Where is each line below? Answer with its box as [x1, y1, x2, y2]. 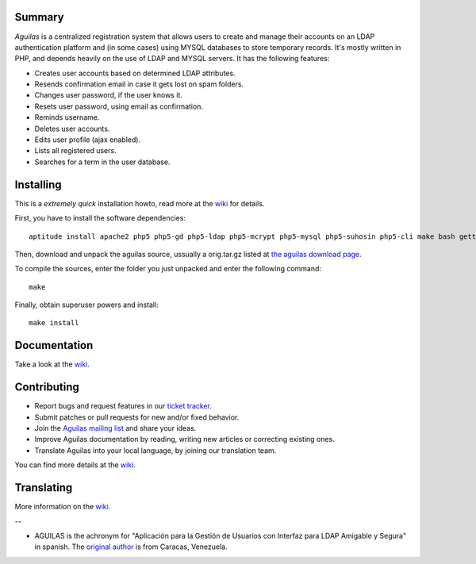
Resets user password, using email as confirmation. [34, 102, 204, 111]
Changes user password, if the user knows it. [34, 90, 182, 100]
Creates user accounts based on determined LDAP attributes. [34, 68, 236, 78]
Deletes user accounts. [34, 124, 110, 133]
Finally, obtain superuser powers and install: [14, 300, 159, 309]
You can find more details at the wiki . [14, 460, 136, 470]
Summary [14, 10, 64, 24]
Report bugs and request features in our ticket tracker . [34, 401, 212, 411]
